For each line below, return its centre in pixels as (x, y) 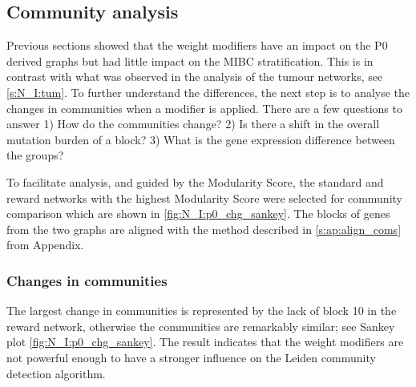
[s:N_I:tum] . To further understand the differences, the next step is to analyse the (208, 92)
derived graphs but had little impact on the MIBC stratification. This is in (190, 60)
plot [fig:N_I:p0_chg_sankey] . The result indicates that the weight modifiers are (205, 342)
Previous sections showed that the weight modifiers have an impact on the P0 (197, 45)
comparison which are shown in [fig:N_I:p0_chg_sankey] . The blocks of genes (198, 214)
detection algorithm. (56, 373)
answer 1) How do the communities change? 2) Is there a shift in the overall (193, 124)
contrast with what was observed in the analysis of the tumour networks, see (195, 77)
